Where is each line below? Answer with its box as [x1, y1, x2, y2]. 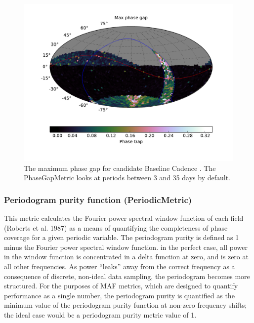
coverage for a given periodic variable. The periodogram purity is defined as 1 [4, 232, 239, 242]
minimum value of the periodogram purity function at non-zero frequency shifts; [4, 300, 247, 310]
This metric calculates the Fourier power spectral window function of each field [4, 213, 244, 223]
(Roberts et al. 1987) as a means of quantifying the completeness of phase [4, 222, 228, 233]
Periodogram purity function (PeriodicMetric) [4, 193, 192, 205]
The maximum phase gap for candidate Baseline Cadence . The [24, 162, 216, 173]
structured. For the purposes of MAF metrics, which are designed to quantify [4, 281, 238, 291]
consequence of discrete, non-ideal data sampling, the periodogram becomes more [4, 271, 250, 281]
